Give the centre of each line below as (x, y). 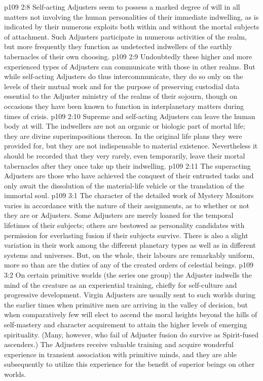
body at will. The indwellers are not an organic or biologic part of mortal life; (125, 126)
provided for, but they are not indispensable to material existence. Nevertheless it (131, 146)
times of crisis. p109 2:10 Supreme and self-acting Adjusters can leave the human (130, 116)
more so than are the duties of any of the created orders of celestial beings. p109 (129, 265)
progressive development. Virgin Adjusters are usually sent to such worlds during (130, 295)
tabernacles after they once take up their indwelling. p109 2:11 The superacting (127, 165)
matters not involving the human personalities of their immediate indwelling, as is (131, 16)
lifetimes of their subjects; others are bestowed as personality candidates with (124, 225)
